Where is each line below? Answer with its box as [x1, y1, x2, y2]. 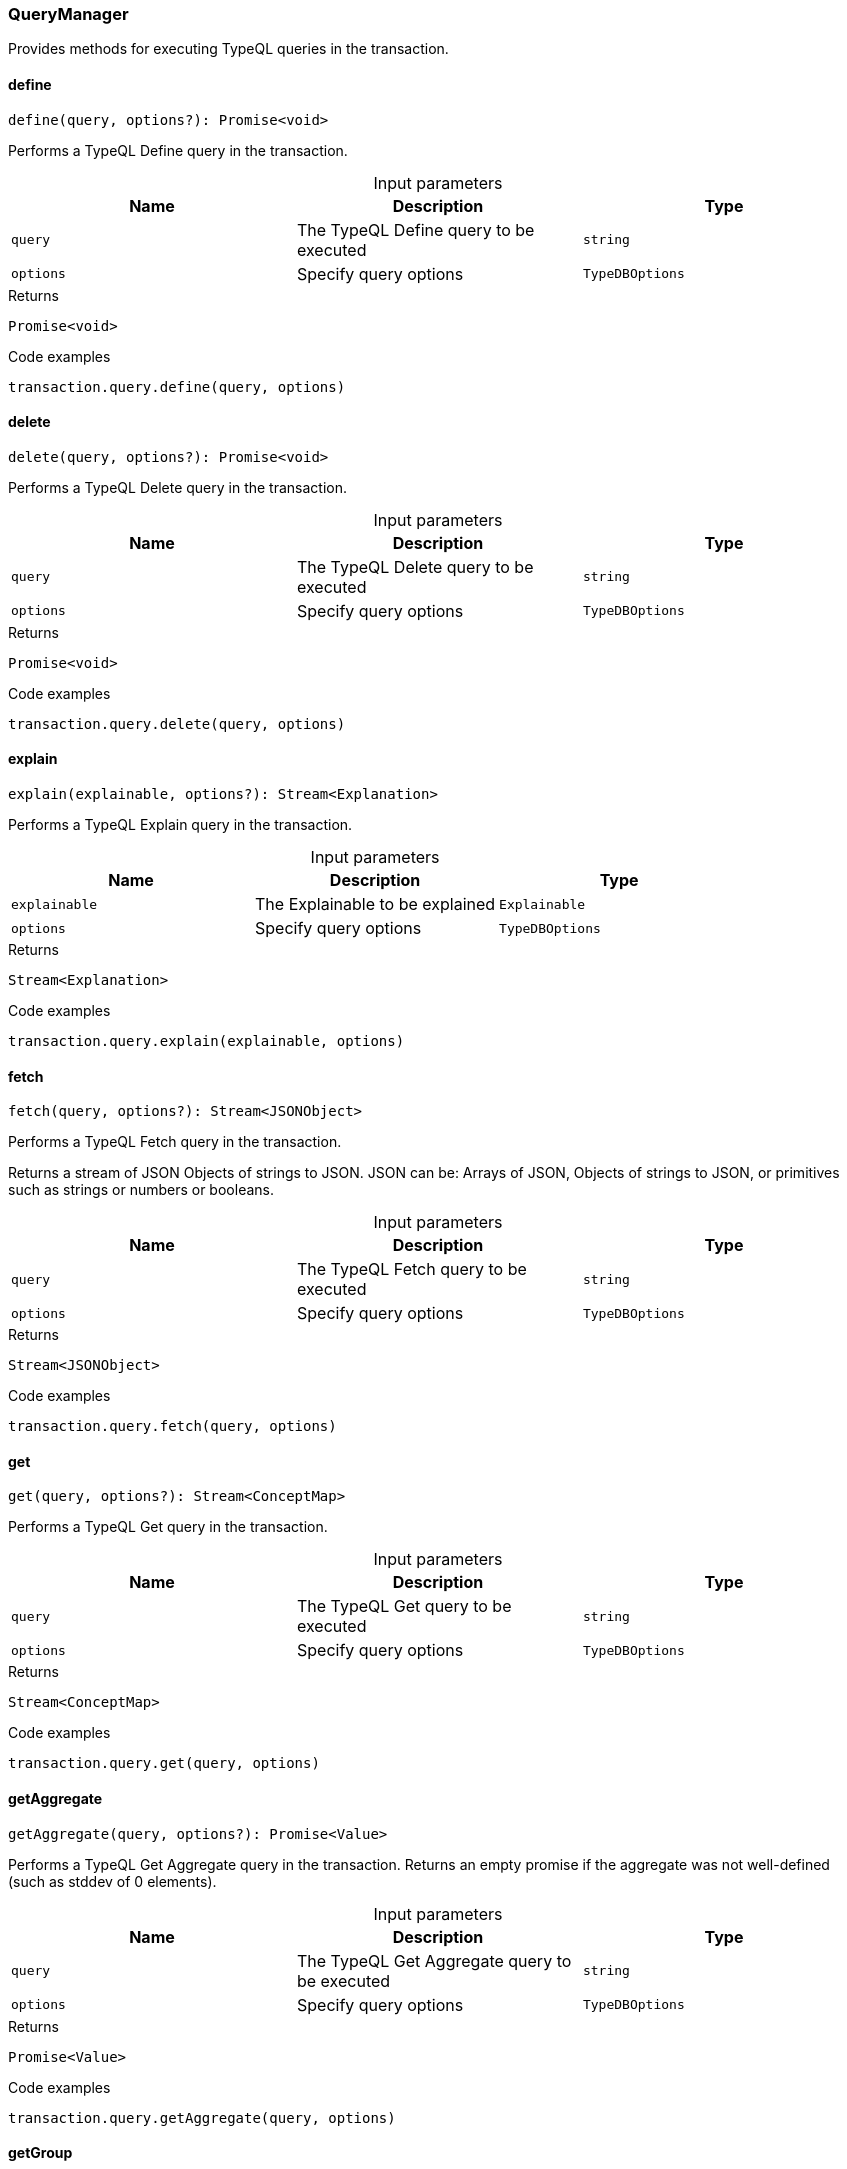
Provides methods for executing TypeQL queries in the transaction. [8, 40, 449, 58]
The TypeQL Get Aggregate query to [296, 1950, 572, 1971]
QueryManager [8, 4, 129, 24]
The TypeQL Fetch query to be [296, 1259, 527, 1280]
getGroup [8, 2144, 73, 2162]
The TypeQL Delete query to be [296, 556, 534, 577]
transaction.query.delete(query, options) [8, 715, 346, 732]
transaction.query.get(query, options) [8, 1755, 320, 1772]
